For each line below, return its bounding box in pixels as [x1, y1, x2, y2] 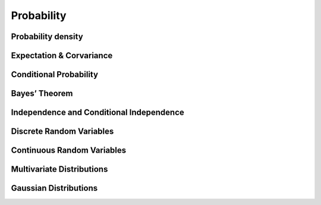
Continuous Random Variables [11, 146, 127, 156]
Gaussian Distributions [11, 183, 98, 193]
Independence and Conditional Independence [11, 108, 184, 118]
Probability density [11, 31, 83, 42]
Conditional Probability [11, 70, 98, 80]
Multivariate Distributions [11, 164, 108, 175]
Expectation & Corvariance [11, 51, 113, 61]
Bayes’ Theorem [11, 89, 73, 99]
